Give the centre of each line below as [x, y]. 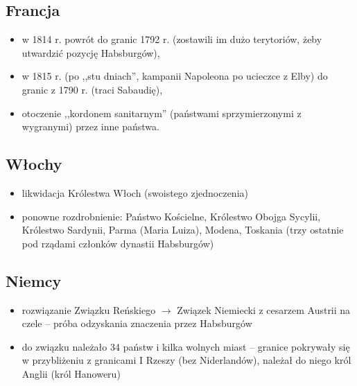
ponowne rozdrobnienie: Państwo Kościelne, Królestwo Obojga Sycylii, [171, 216]
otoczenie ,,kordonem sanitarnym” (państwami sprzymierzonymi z [162, 113]
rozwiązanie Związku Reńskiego [89, 309]
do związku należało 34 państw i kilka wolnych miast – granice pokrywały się [186, 346]
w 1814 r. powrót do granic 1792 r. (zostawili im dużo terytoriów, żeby [172, 39]
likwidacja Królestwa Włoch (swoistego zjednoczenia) [135, 192]
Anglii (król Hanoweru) [71, 373]
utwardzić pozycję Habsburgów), [91, 52]
